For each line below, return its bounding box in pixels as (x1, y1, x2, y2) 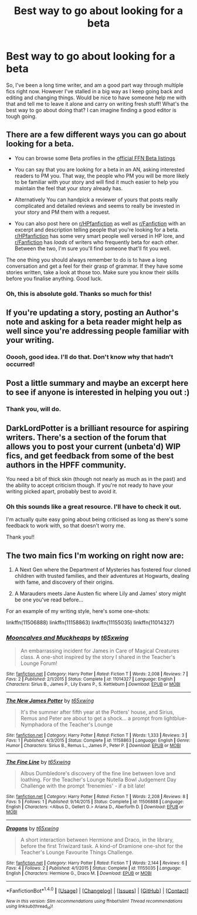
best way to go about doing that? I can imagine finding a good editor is (6, 106, 177, 113)
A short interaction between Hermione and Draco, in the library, (20, 836, 174, 843)
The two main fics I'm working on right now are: (6, 550, 184, 560)
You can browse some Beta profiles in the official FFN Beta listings (14, 154, 176, 162)
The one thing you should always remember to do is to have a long (6, 256, 167, 263)
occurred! (6, 360, 35, 368)
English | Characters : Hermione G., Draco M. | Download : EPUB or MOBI (6, 870, 152, 876)
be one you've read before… (14, 596, 84, 603)
